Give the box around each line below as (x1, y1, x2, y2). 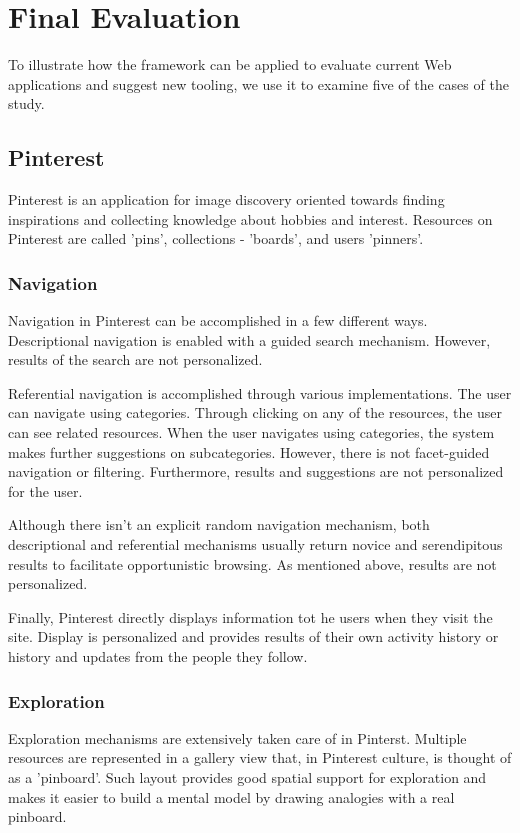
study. (8, 93, 45, 114)
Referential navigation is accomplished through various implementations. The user (8, 382, 512, 403)
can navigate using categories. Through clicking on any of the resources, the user (8, 402, 503, 423)
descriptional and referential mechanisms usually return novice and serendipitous (8, 534, 503, 555)
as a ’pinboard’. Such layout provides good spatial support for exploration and (8, 767, 487, 788)
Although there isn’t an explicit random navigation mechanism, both (8, 514, 430, 535)
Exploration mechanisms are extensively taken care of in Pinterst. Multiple (8, 727, 467, 748)
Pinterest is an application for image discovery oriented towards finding (8, 189, 445, 210)
